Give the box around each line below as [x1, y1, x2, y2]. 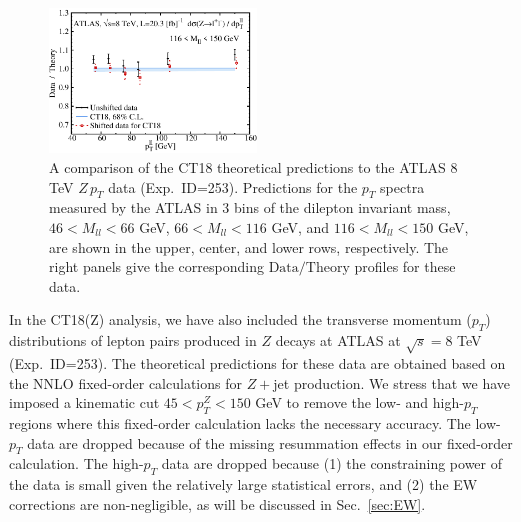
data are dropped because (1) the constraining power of [161, 453, 503, 474]
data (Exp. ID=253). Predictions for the [108, 176, 358, 197]
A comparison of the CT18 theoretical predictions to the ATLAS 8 [49, 157, 458, 178]
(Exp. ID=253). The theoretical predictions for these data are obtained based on [9, 352, 506, 373]
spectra [380, 176, 425, 197]
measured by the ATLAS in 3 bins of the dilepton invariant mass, [49, 197, 451, 218]
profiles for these [354, 256, 456, 277]
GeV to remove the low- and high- [255, 392, 464, 413]
